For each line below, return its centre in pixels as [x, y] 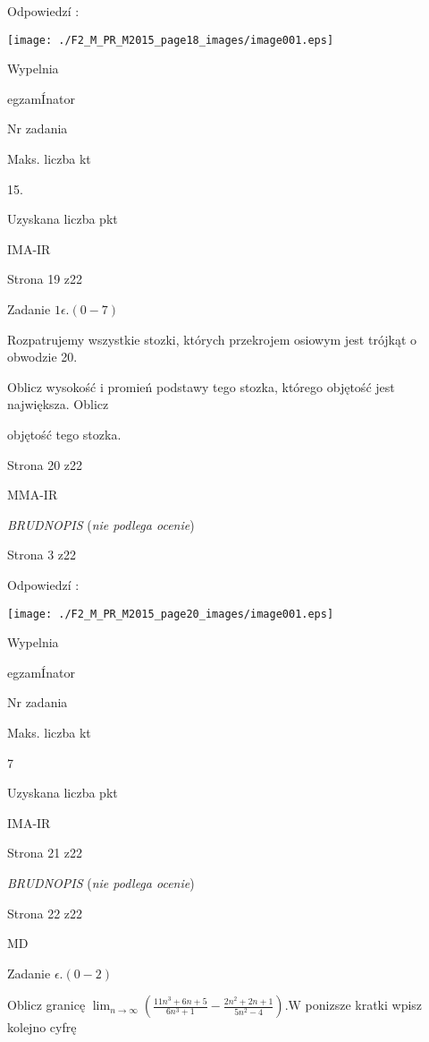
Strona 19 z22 [45, 279]
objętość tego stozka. [64, 434]
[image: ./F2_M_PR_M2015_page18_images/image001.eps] [171, 40]
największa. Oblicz [58, 404]
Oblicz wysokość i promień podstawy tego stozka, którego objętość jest [201, 386]
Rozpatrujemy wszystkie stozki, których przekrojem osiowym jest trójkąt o [212, 339]
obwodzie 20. [42, 357]
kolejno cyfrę [42, 1027]
